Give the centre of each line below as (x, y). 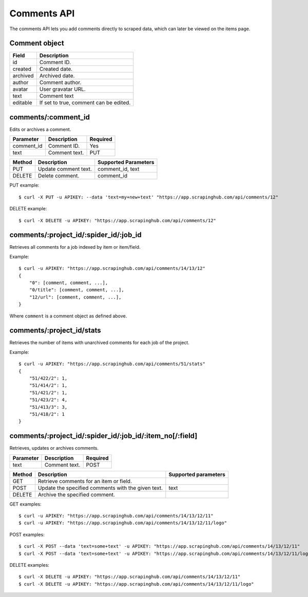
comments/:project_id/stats (55, 331)
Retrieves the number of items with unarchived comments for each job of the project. (99, 343)
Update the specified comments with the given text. (100, 488)
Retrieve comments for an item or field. (85, 481)
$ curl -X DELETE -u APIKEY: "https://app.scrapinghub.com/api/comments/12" (118, 220)
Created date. (56, 69)
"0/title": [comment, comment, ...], (76, 290)
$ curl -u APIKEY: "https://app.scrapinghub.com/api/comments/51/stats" (112, 364)
